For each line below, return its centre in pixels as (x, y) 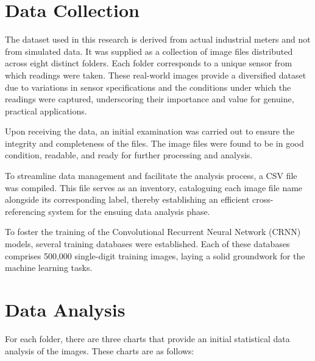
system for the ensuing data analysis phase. (129, 211)
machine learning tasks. (49, 268)
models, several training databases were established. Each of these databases (147, 244)
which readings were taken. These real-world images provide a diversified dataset (156, 75)
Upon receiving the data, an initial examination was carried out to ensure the (150, 131)
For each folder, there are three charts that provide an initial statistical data (147, 338)
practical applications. (46, 110)
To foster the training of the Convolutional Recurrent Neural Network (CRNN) (153, 232)
